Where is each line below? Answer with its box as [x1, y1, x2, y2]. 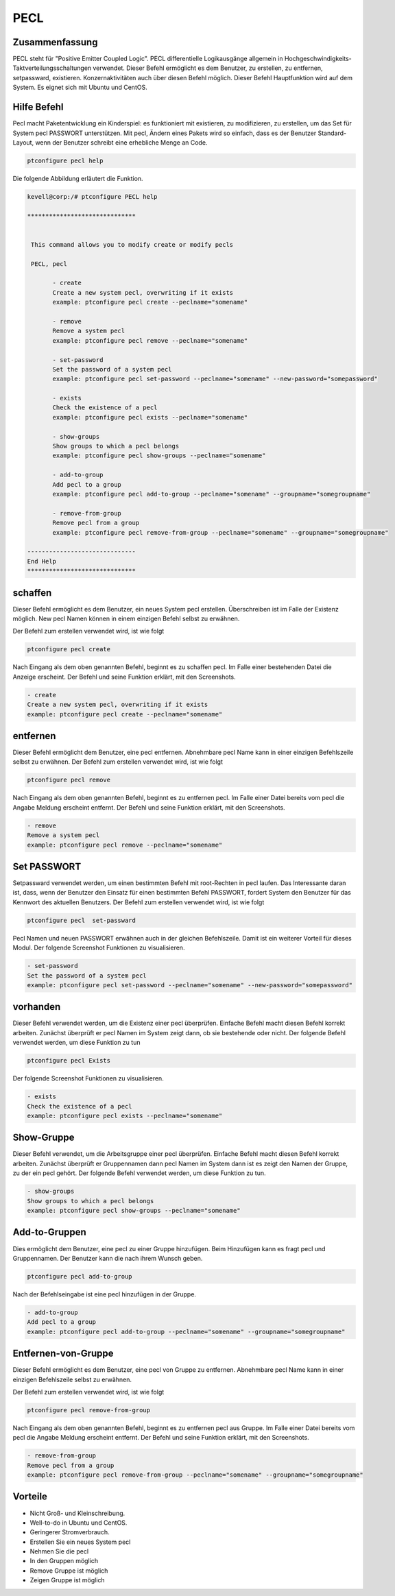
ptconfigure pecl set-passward [27, 916, 136, 924]
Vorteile [12, 1491, 48, 1503]
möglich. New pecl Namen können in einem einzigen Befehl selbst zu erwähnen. [12, 614, 240, 622]
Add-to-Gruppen [12, 1226, 87, 1238]
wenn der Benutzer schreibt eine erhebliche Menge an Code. [35, 138, 208, 147]
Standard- [318, 129, 346, 137]
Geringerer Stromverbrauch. [29, 1528, 110, 1536]
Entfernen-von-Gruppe [12, 1348, 114, 1359]
